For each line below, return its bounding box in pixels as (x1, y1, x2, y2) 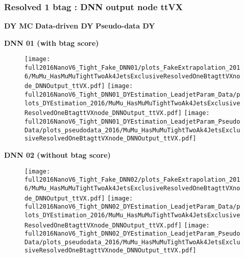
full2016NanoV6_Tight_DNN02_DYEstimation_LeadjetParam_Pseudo (25, 230, 240, 238)
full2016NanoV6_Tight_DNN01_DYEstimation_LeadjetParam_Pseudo (25, 118, 240, 125)
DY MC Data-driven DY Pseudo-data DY (4, 20, 155, 31)
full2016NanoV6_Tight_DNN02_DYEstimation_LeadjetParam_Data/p (25, 203, 240, 211)
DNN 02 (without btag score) (4, 149, 111, 160)
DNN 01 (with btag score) (4, 37, 99, 48)
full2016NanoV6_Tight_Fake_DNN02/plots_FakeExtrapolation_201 (25, 176, 240, 184)
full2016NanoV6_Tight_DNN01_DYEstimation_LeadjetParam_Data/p (25, 91, 240, 99)
